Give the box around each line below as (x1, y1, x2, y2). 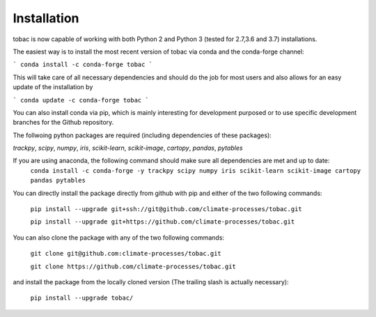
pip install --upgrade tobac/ (30, 294, 134, 302)
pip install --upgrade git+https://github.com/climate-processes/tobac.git (30, 218, 295, 226)
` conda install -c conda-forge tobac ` (13, 61, 153, 69)
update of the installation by (13, 83, 93, 91)
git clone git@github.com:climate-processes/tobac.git (30, 249, 222, 258)
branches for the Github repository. (13, 118, 114, 127)
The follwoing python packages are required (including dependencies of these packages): (13, 131, 272, 139)
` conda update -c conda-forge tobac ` (13, 96, 149, 104)
